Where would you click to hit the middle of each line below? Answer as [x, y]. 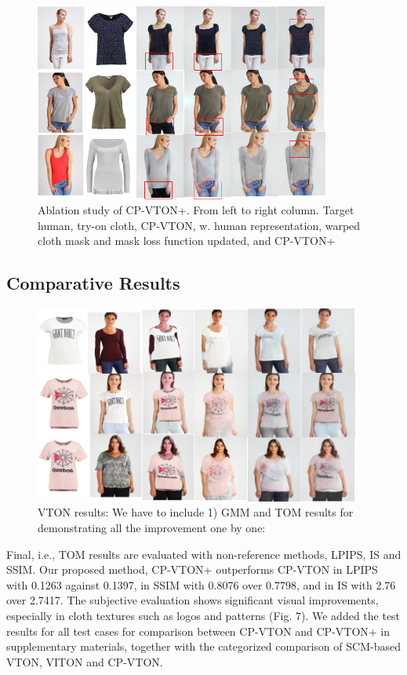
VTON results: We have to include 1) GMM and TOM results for [196, 512]
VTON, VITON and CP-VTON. [85, 661]
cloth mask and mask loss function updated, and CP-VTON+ [187, 241]
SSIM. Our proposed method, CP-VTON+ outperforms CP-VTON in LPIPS [192, 569]
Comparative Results [93, 283]
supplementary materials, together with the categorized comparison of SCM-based [203, 646]
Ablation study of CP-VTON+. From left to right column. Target [196, 210]
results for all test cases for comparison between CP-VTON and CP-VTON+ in [198, 631]
